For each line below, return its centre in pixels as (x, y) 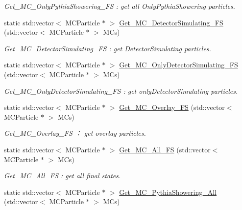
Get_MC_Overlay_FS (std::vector (172, 107)
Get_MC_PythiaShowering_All (168, 192)
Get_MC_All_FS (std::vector (165, 149)
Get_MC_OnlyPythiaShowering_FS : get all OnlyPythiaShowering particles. (120, 6)
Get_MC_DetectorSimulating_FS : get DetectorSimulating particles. (108, 48)
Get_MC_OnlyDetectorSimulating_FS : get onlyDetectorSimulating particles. (121, 91)
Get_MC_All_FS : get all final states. (62, 176)
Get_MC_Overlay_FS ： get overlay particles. (75, 133)
